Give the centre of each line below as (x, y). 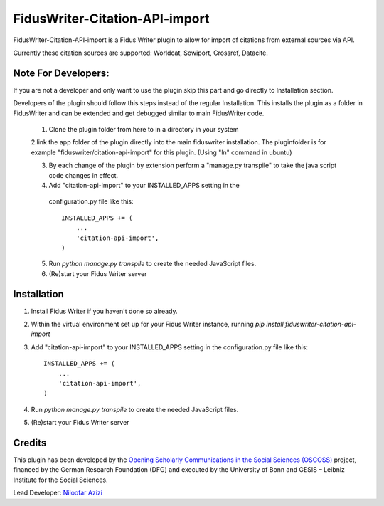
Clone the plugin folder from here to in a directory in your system (144, 130)
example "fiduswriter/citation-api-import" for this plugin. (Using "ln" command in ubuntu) (161, 152)
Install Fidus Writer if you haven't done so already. (104, 311)
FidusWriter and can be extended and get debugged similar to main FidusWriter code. (139, 113)
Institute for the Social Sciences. (60, 480)
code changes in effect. (84, 175)
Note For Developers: (61, 73)
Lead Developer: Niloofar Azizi (58, 493)
